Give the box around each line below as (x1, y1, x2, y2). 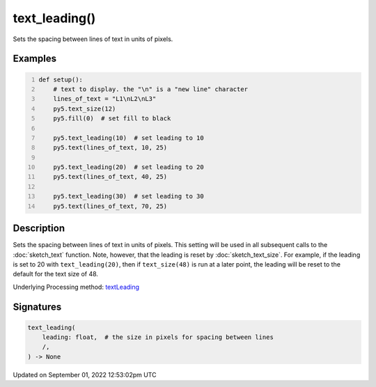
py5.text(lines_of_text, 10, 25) (53, 143, 167, 152)
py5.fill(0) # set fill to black (53, 115, 171, 123)
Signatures (13, 301, 62, 313)
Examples (13, 53, 57, 65)
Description (13, 223, 65, 235)
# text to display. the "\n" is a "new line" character (53, 85, 249, 93)
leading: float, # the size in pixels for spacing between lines (42, 333, 274, 341)
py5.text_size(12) (53, 104, 116, 113)
